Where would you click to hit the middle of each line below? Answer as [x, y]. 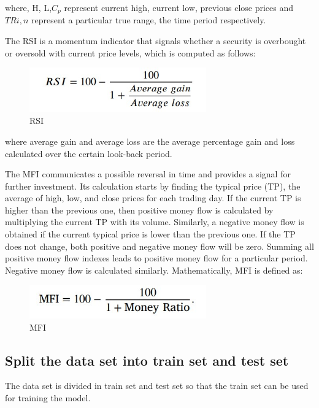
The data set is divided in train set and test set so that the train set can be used [157, 386]
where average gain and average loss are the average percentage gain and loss [150, 141]
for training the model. [48, 397]
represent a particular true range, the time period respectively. [148, 20]
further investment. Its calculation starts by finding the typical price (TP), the [153, 186]
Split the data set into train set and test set [147, 360]
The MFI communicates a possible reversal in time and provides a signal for [148, 174]
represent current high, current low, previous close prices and [179, 7]
